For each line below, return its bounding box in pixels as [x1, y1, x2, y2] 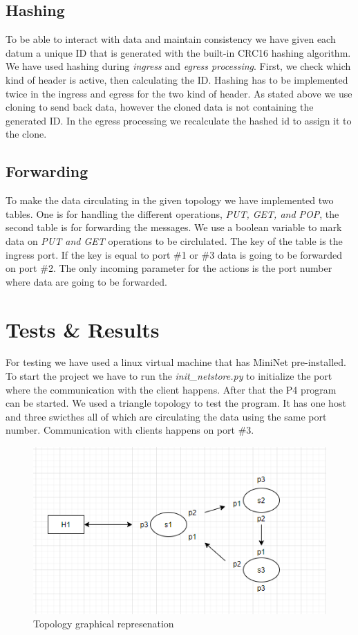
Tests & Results [6, 315, 160, 343]
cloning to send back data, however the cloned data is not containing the [6, 100, 314, 114]
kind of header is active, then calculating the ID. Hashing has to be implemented [6, 72, 348, 86]
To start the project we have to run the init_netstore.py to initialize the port [6, 369, 332, 383]
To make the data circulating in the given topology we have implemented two [6, 193, 334, 208]
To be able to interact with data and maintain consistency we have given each [6, 32, 336, 46]
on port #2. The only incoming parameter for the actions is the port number [6, 261, 332, 275]
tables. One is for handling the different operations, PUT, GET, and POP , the [6, 206, 339, 221]
